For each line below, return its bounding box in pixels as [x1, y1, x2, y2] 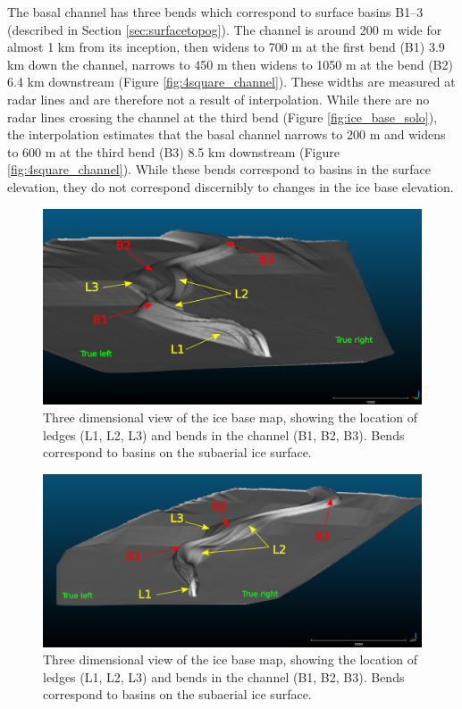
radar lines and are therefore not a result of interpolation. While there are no [7, 89, 430, 108]
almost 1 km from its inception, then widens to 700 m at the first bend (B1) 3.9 [7, 38, 445, 56]
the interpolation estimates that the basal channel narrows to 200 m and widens [7, 125, 446, 144]
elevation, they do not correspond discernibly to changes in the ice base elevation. [7, 177, 454, 196]
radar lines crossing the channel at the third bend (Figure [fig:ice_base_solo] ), [7, 107, 438, 126]
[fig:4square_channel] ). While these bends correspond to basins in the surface [7, 160, 431, 179]
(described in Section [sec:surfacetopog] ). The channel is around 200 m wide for [7, 20, 442, 38]
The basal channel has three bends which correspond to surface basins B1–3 [7, 3, 424, 21]
